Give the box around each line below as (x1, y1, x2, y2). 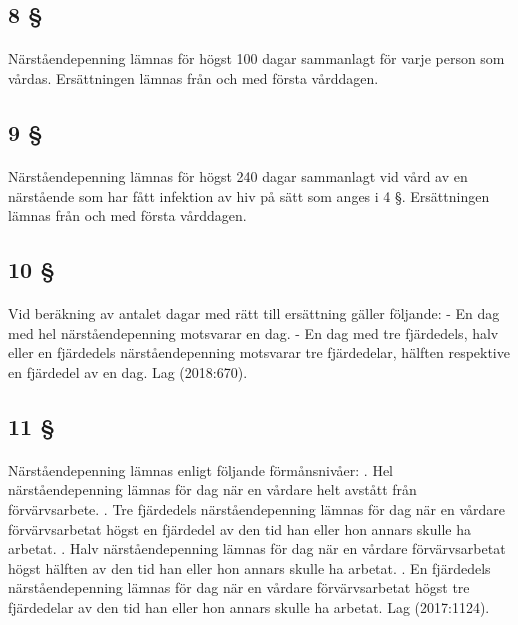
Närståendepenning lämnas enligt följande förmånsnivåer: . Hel (8, 459, 393, 480)
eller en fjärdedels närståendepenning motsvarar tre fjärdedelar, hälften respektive (8, 342, 510, 363)
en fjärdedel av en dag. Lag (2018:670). (8, 361, 248, 382)
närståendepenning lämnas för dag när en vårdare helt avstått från (8, 479, 417, 500)
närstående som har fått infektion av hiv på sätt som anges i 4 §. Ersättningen (8, 185, 490, 206)
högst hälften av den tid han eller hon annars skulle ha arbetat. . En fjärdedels (8, 557, 491, 578)
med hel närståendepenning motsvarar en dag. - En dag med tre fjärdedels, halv (8, 322, 499, 343)
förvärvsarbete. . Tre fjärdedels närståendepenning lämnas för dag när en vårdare (8, 499, 505, 520)
